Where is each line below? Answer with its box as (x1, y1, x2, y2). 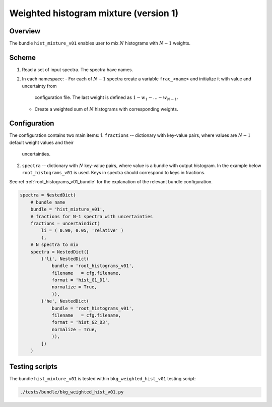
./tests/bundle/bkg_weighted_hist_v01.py (20, 389, 124, 395)
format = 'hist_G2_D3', (51, 320, 111, 325)
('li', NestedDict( (41, 256, 89, 262)
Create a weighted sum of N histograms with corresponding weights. (34, 106, 178, 112)
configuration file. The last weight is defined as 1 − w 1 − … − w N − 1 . (34, 94, 178, 101)
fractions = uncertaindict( (30, 220, 100, 226)
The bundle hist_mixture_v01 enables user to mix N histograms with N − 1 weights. (9, 40, 191, 46)
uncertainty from (22, 83, 57, 89)
